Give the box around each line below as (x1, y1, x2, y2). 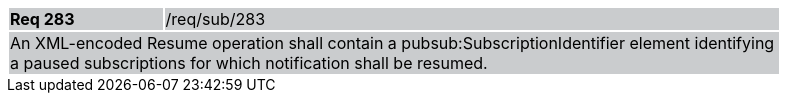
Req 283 (10, 9, 75, 29)
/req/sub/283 (165, 9, 266, 29)
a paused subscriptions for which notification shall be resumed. (10, 53, 488, 73)
